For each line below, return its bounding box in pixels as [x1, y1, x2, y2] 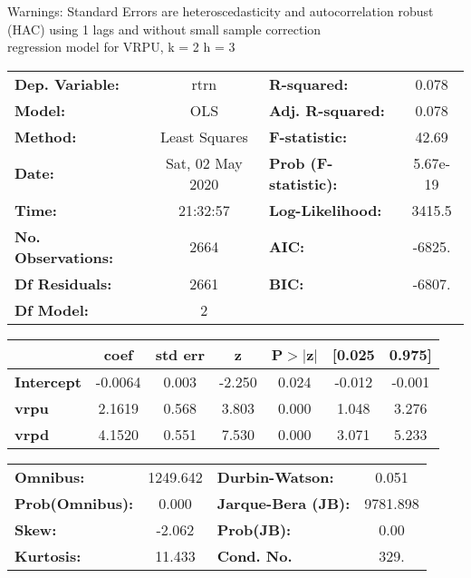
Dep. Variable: [14, 73, 120, 94]
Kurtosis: [14, 544, 82, 566]
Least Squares [159, 125, 248, 147]
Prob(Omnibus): [14, 492, 134, 514]
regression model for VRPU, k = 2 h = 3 [7, 37, 235, 56]
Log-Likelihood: [268, 199, 382, 220]
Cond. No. [216, 544, 293, 566]
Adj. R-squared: [268, 99, 385, 121]
